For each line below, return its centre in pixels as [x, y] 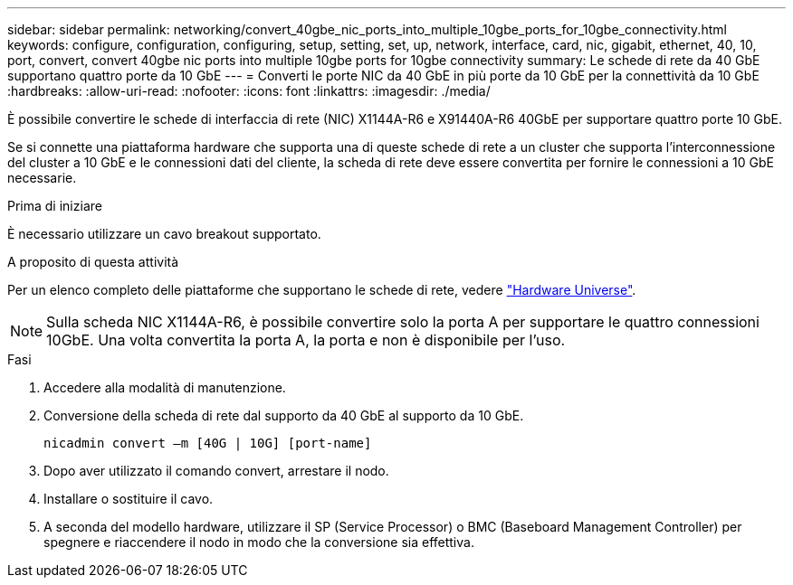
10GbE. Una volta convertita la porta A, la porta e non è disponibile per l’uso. [306, 340]
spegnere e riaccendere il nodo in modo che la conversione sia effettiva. [259, 542]
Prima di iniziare [55, 206]
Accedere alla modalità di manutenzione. [165, 387]
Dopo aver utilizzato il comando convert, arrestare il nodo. [216, 471]
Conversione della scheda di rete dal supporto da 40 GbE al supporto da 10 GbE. [284, 415]
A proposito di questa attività [93, 262]
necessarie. [42, 178]
